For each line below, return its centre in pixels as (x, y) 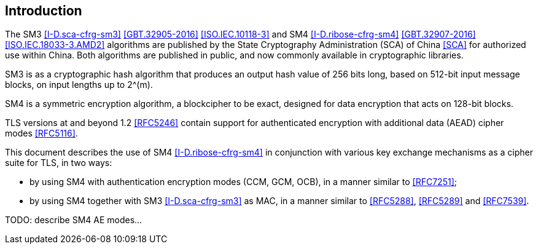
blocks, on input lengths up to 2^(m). (79, 85)
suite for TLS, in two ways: (59, 163)
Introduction (44, 11)
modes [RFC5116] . (41, 133)
